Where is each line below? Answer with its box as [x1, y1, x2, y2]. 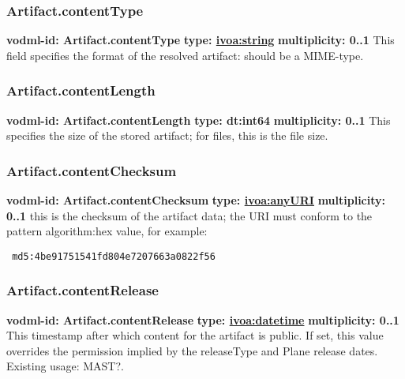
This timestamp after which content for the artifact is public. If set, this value [6, 327, 384, 343]
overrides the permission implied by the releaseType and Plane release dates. [6, 342, 378, 358]
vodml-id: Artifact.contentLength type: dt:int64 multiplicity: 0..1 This [6, 111, 391, 128]
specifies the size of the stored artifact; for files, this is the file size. [6, 127, 328, 144]
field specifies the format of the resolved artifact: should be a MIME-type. [6, 47, 364, 63]
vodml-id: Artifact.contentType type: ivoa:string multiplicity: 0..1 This [6, 32, 395, 48]
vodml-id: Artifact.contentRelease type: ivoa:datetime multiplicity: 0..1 [6, 311, 399, 328]
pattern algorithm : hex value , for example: [6, 223, 208, 239]
